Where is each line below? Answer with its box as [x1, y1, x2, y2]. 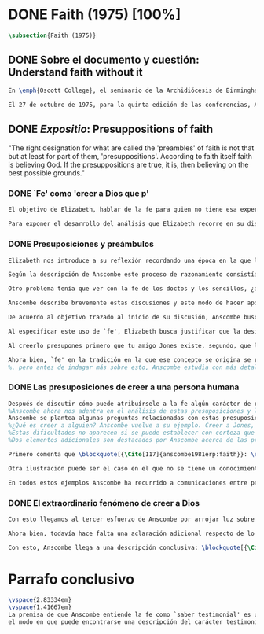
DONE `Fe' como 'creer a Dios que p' [8, 188, 149, 199]
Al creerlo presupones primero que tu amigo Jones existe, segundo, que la [8, 341, 262, 349]
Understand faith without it [8, 65, 143, 79]
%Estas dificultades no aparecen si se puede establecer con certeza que [8, 429, 255, 437]
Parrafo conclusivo [8, 570, 135, 588]
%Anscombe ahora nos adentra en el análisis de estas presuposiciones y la [8, 407, 262, 415]
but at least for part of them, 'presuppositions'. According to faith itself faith [8, 152, 253, 161]
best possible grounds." [8, 168, 85, 178]
